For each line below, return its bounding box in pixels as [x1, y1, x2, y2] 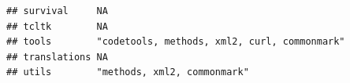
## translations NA [6, 51, 108, 63]
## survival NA [6, 5, 108, 16]
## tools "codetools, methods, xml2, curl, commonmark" [6, 36, 345, 48]
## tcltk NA [6, 20, 108, 32]
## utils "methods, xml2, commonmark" [6, 67, 249, 78]
